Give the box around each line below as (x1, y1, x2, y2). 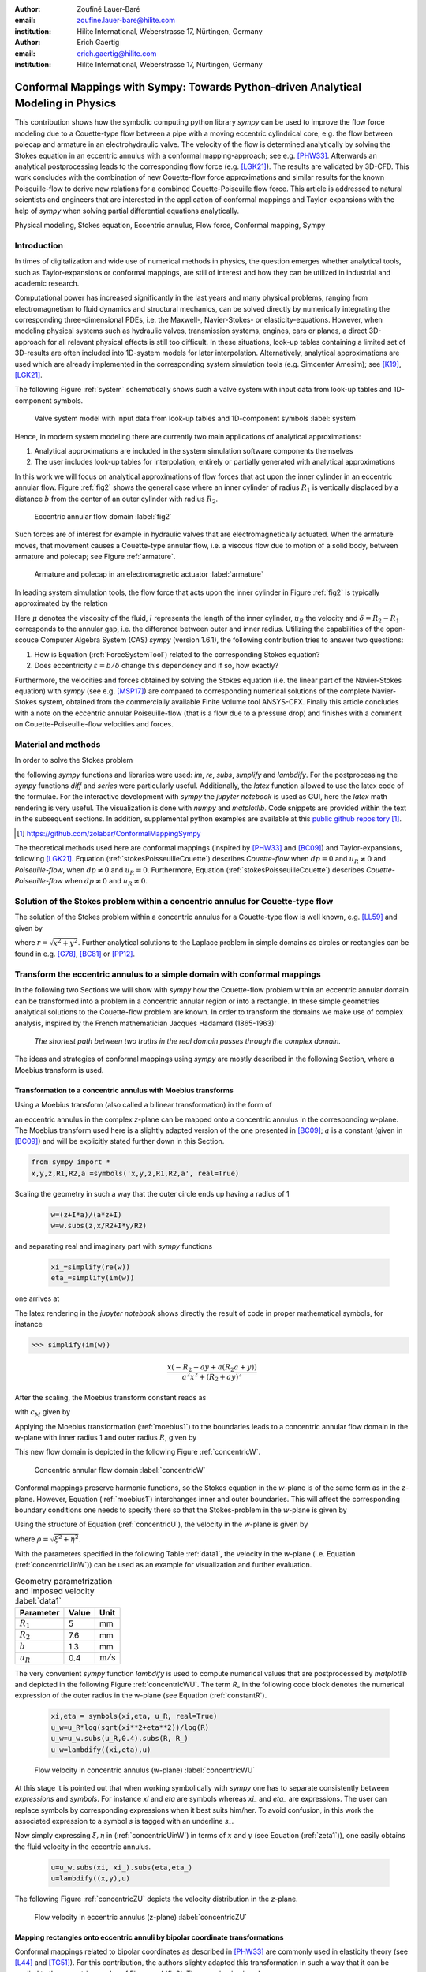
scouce (14, 635, 39, 644)
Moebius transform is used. (14, 1065, 104, 1074)
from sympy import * (31, 1158, 110, 1167)
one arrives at (14, 1294, 60, 1303)
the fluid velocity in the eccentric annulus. (14, 1842, 151, 1851)
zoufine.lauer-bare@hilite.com (77, 16, 176, 25)
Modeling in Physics (14, 97, 117, 110)
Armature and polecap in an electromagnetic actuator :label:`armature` (34, 570, 264, 579)
